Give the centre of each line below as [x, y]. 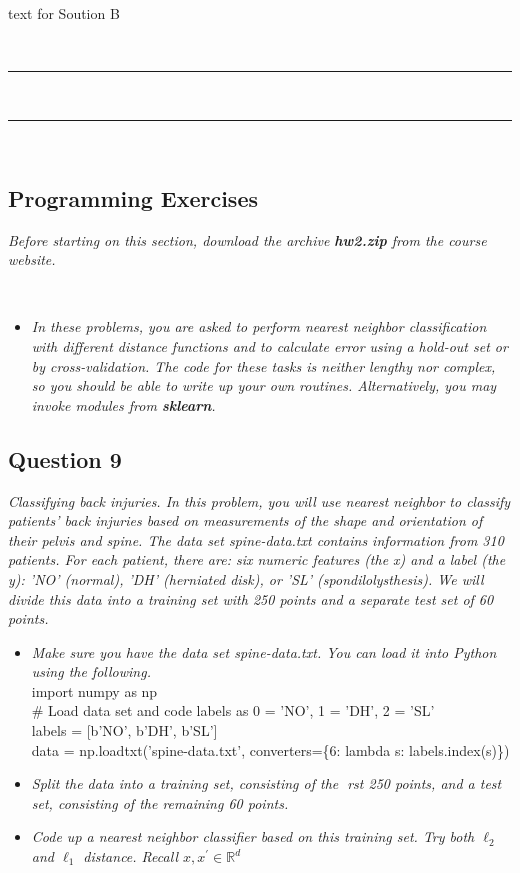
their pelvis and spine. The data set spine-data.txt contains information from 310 [256, 539]
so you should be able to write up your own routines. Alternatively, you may [264, 385]
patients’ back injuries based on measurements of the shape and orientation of [245, 520]
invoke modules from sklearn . [123, 404]
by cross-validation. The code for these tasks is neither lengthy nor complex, [263, 365]
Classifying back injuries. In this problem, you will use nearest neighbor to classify [259, 500]
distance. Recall [130, 856]
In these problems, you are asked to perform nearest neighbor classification [259, 326]
